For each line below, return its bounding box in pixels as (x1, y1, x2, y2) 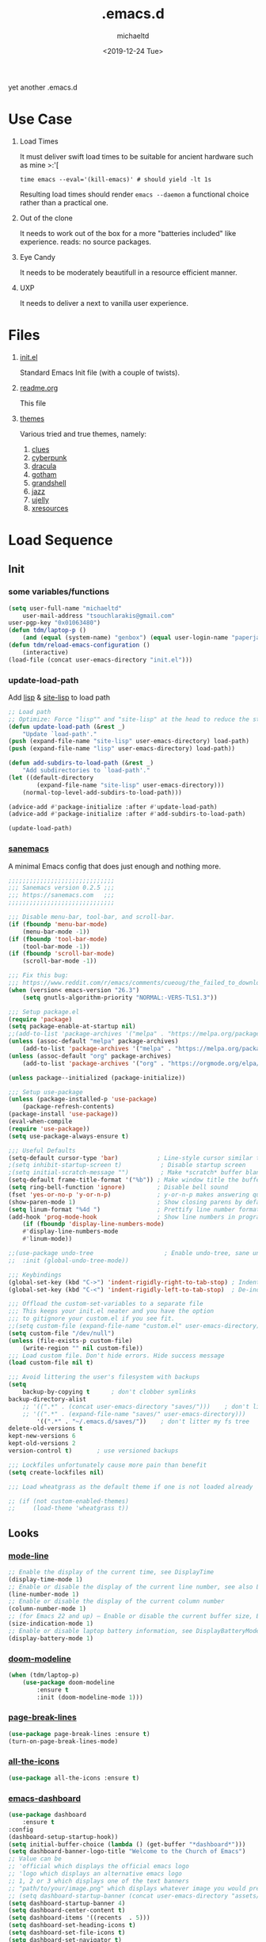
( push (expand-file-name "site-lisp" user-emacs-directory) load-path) (8, 738, 249, 746)
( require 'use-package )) (8, 1124, 90, 1133)
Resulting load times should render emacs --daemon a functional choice (19, 189, 249, 199)
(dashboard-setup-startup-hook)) (8, 1833, 119, 1841)
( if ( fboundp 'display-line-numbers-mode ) (22, 1220, 165, 1228)
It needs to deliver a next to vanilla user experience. (19, 298, 188, 307)
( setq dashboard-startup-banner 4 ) (8, 1899, 126, 1907)
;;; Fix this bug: (8, 971, 69, 979)
